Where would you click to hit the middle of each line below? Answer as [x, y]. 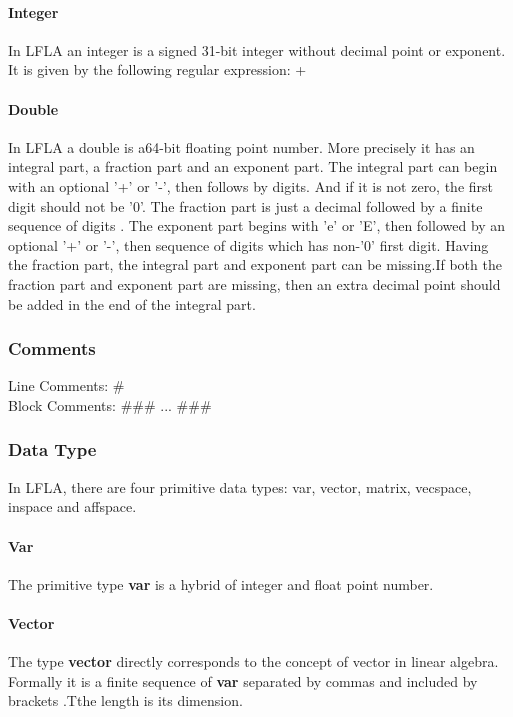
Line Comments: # [66, 385]
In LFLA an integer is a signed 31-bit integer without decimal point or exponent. [257, 49]
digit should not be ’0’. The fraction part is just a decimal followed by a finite [245, 205]
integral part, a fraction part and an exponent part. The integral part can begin [253, 166]
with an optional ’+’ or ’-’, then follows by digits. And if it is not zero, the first [251, 185]
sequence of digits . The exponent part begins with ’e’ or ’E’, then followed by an [257, 225]
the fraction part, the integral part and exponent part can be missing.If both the [255, 264]
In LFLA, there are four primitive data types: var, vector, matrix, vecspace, [240, 486]
